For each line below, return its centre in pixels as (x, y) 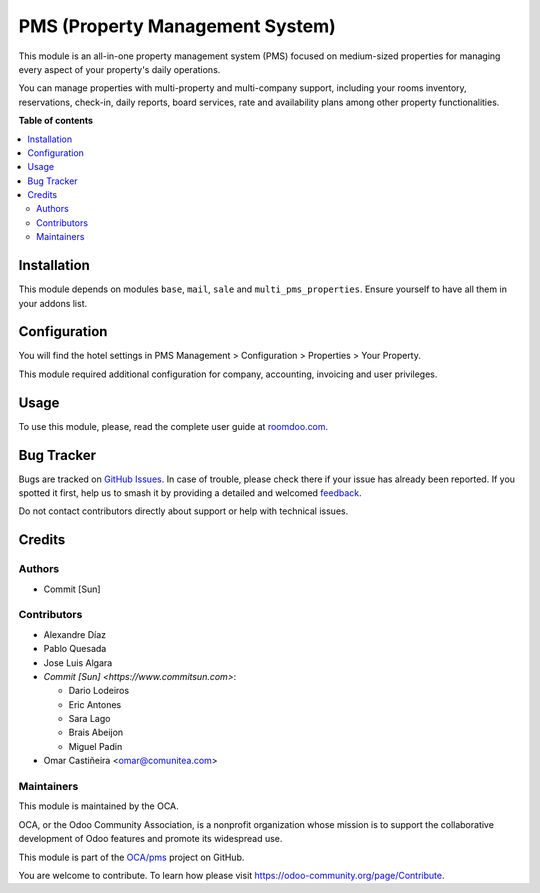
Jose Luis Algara (78, 662)
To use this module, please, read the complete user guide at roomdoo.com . (173, 426)
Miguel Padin (95, 746)
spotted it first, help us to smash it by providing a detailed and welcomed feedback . (190, 493)
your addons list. (53, 303)
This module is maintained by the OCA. (98, 806)
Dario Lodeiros (99, 691)
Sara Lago (89, 719)
